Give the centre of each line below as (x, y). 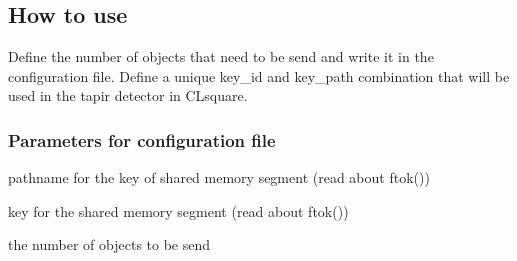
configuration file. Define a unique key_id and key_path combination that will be (259, 75)
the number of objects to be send (109, 244)
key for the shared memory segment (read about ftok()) (178, 210)
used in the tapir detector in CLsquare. (128, 95)
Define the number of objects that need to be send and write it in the (221, 56)
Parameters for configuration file (142, 139)
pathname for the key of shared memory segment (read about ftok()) (219, 177)
